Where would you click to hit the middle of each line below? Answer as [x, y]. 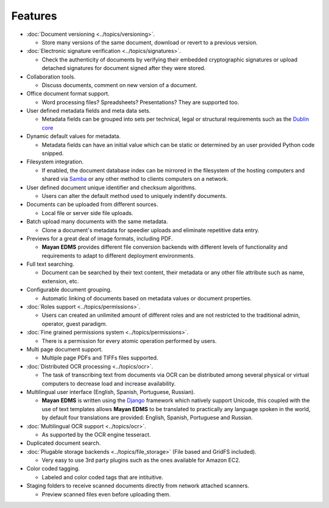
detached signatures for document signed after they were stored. [124, 68]
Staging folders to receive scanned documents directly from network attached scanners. [138, 486]
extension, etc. [60, 281]
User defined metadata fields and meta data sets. [89, 111]
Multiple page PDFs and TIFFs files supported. [100, 358]
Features [34, 16]
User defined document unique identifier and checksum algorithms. [111, 187]
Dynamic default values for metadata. [74, 136]
